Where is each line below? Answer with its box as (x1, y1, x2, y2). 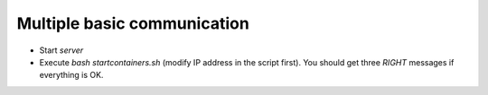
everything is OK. (39, 70, 104, 81)
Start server (39, 45, 84, 56)
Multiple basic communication (16, 13, 250, 33)
